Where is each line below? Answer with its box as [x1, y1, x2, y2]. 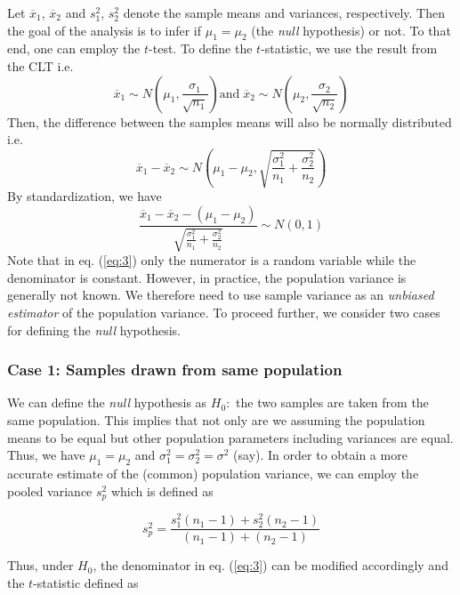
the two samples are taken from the [236, 393, 429, 412]
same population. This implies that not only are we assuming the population [7, 411, 425, 430]
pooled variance [7, 481, 93, 500]
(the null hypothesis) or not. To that [251, 20, 451, 39]
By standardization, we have [7, 187, 162, 205]
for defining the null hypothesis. [7, 320, 181, 339]
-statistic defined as [33, 573, 139, 591]
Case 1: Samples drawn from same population [7, 358, 343, 381]
